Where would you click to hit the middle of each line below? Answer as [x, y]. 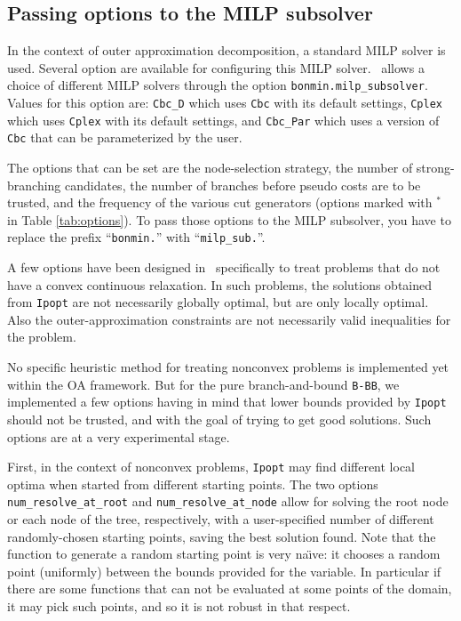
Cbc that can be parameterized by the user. [125, 137]
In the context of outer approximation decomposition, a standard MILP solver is [227, 50]
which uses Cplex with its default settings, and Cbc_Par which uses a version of [223, 120]
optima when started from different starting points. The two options [193, 484]
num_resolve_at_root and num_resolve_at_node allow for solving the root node [228, 501]
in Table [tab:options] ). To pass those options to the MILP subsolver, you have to [229, 219]
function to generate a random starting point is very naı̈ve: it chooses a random [224, 554]
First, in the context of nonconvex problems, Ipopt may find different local [211, 467]
